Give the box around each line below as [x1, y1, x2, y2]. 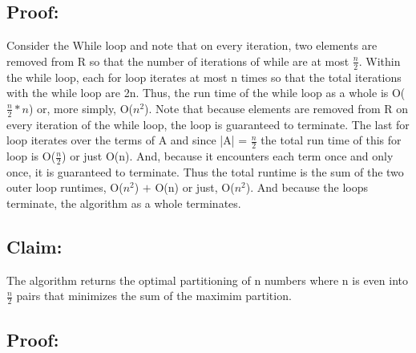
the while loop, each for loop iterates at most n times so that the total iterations [6, 68, 402, 85]
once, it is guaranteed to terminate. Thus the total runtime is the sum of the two [6, 163, 404, 180]
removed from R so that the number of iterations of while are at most [6, 52, 349, 69]
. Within [358, 52, 401, 69]
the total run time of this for [261, 132, 402, 148]
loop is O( [6, 148, 56, 164]
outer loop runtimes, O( [6, 179, 123, 196]
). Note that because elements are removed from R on [144, 99, 409, 116]
